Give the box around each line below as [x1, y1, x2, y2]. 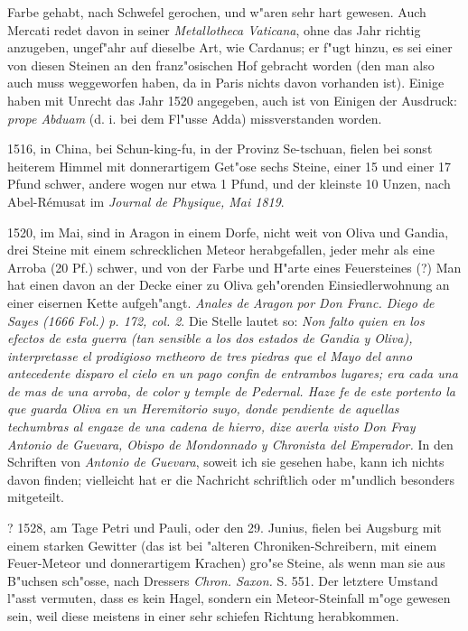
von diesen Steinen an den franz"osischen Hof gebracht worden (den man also [7, 55, 435, 74]
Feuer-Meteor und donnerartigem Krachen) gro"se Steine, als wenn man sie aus [7, 553, 445, 572]
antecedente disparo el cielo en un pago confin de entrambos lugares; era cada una [7, 364, 458, 383]
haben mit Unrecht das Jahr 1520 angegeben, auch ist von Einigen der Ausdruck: [7, 90, 457, 109]
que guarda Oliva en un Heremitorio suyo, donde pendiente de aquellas [7, 399, 399, 418]
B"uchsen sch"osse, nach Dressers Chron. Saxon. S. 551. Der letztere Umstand [7, 571, 438, 589]
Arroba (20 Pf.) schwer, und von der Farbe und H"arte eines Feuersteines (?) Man [7, 257, 462, 276]
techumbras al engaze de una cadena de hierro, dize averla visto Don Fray [7, 417, 416, 436]
